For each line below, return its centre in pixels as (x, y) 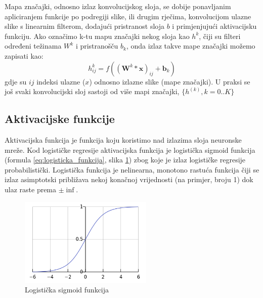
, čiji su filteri (220, 36)
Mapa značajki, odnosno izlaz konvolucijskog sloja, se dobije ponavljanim (118, 6)
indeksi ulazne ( (61, 81)
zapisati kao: (24, 55)
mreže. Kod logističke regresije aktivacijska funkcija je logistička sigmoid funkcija (130, 150)
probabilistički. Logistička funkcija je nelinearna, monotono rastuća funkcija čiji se (132, 169)
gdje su (16, 81)
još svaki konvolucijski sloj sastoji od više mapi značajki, (92, 91)
